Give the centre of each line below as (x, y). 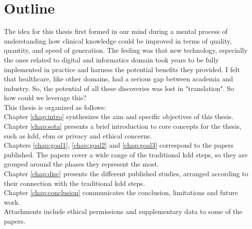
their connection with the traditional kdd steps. (74, 183)
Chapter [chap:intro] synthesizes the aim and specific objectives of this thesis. (119, 116)
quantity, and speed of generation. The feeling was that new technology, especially (126, 50)
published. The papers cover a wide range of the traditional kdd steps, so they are (126, 154)
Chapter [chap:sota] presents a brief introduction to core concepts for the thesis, (123, 126)
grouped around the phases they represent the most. (81, 164)
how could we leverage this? (45, 98)
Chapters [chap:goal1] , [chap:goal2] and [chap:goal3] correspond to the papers (119, 145)
